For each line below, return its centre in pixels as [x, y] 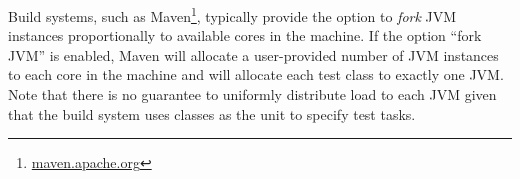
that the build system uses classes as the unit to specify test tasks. [212, 113]
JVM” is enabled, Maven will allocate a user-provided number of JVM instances [253, 54]
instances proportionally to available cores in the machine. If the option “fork [245, 35]
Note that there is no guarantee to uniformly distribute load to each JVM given [252, 94]
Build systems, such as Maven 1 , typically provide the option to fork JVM [232, 14]
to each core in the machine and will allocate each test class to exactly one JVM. [256, 74]
